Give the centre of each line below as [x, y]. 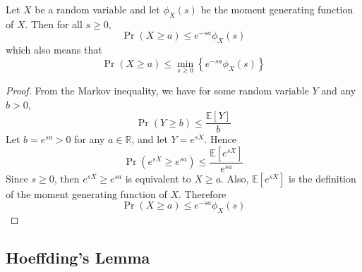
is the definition [322, 178]
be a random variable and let [97, 9]
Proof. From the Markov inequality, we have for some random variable [157, 90]
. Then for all [54, 24]
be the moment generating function [277, 9]
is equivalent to [158, 178]
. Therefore [202, 193]
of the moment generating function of [86, 193]
